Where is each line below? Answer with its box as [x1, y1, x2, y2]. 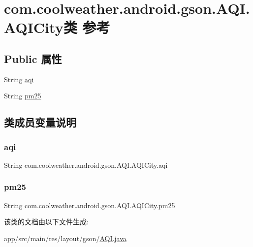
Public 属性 [4, 51, 62, 66]
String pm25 [4, 91, 41, 101]
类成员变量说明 [4, 115, 76, 130]
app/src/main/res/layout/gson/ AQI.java [4, 233, 126, 243]
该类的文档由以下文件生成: [4, 216, 89, 227]
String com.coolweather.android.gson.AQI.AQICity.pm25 [4, 200, 175, 210]
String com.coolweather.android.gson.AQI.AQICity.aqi [4, 159, 168, 170]
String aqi [4, 74, 34, 84]
